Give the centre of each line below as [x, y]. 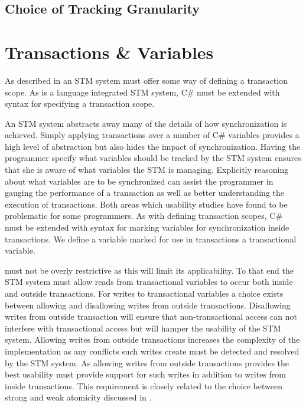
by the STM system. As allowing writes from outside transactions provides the [147, 362]
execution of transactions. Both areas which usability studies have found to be [146, 204]
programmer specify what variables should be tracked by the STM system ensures [153, 158]
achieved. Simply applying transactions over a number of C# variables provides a [152, 135]
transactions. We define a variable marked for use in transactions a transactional [151, 239]
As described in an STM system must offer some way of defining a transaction [146, 80]
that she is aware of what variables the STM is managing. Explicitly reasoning [147, 170]
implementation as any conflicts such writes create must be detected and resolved [152, 351]
